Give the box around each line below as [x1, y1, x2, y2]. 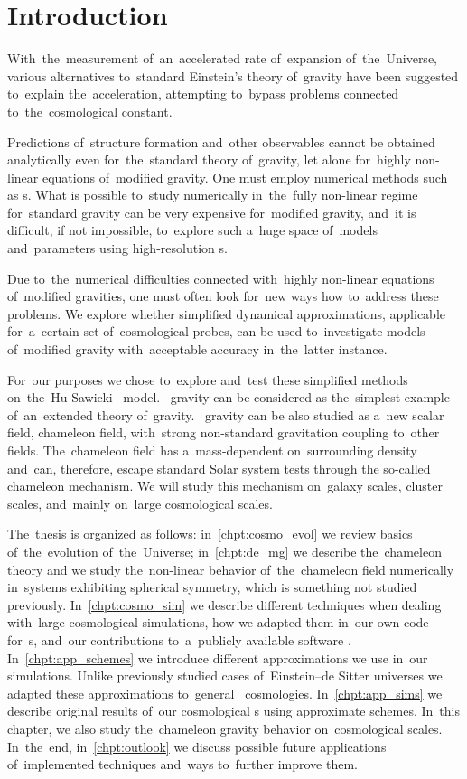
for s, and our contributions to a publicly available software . [7, 630, 351, 649]
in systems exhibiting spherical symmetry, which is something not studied [7, 577, 417, 596]
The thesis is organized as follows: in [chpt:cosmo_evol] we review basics [7, 524, 413, 543]
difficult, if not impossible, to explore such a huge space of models [7, 221, 378, 239]
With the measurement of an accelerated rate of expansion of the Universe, [7, 49, 437, 68]
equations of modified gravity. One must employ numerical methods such [42, 167, 448, 186]
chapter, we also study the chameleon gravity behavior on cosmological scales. [7, 718, 443, 737]
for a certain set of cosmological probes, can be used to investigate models [7, 322, 425, 341]
